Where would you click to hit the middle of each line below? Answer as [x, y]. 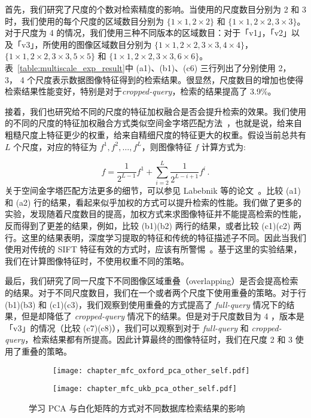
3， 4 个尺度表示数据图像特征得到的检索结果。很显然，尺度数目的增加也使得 [154, 79]
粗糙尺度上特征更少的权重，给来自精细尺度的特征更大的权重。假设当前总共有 [155, 134]
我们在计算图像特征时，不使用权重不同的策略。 [97, 260]
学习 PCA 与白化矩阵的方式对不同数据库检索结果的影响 [137, 408]
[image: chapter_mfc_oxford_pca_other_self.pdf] [151, 370]
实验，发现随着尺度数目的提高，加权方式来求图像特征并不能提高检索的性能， [155, 214]
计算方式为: [223, 146]
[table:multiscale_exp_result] [71, 67]
